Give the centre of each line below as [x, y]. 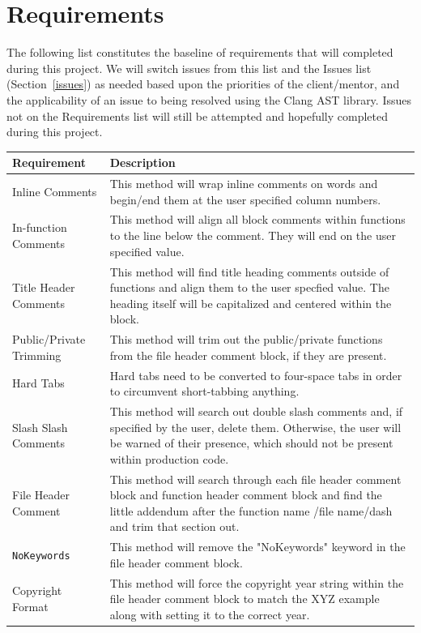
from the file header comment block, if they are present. [248, 355]
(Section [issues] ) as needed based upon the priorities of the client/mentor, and [203, 84]
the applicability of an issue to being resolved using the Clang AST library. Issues [209, 99]
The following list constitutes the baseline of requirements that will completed [200, 52]
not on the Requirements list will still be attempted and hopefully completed [198, 115]
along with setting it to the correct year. [210, 614]
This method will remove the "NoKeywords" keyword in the [257, 547]
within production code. [169, 458]
